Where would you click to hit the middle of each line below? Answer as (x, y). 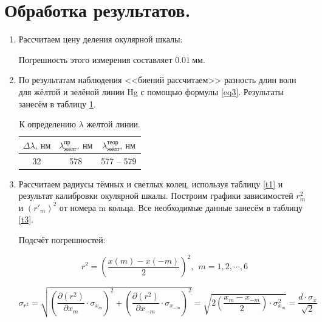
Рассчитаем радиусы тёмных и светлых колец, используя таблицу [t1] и (151, 183)
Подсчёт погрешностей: (62, 240)
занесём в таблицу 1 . (57, 103)
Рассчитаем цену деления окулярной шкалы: (101, 39)
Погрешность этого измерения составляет (95, 59)
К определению (47, 124)
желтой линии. (114, 124)
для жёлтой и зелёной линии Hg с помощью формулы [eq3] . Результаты (151, 91)
